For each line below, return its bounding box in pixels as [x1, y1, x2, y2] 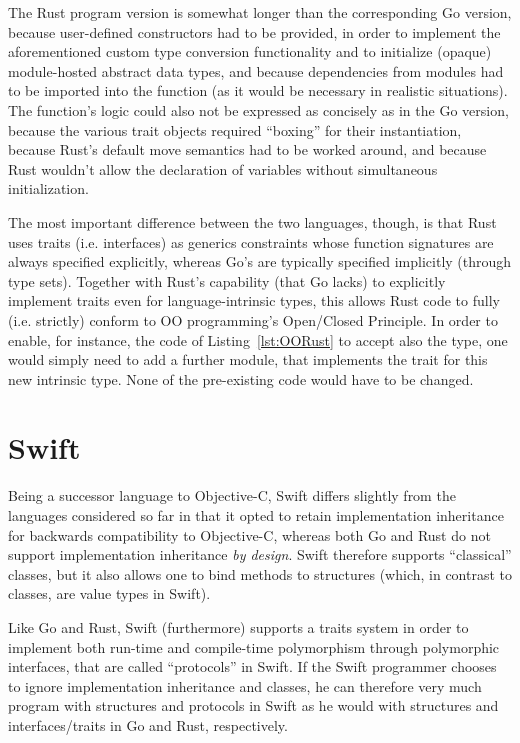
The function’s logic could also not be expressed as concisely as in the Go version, [8, 99, 509, 120]
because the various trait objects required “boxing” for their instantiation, [8, 119, 462, 140]
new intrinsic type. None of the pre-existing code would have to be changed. [8, 368, 474, 389]
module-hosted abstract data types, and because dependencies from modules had [8, 60, 504, 81]
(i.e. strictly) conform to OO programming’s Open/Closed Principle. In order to [8, 309, 498, 330]
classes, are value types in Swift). [8, 583, 211, 604]
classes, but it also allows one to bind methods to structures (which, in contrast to [8, 563, 512, 584]
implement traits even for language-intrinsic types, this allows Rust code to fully [8, 290, 500, 311]
